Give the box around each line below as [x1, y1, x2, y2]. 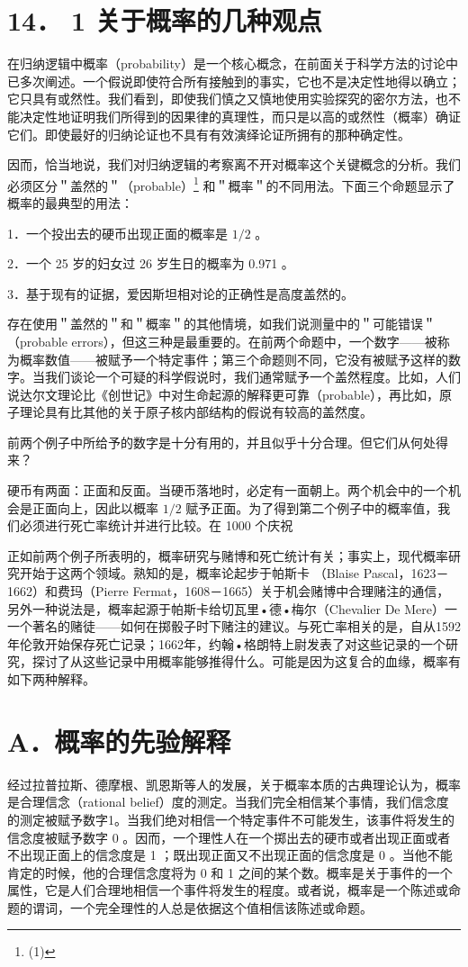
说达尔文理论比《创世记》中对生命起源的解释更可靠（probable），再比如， [7, 384, 439, 403]
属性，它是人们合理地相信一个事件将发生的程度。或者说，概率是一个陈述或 [7, 881, 448, 899]
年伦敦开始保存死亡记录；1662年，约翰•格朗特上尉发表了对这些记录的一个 [7, 634, 445, 653]
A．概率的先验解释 [7, 722, 231, 759]
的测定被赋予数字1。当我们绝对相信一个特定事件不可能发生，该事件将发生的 [7, 809, 454, 828]
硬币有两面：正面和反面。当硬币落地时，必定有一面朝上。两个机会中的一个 [7, 481, 448, 500]
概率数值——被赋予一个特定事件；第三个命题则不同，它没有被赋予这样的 [19, 349, 448, 368]
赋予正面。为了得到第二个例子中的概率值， [185, 498, 438, 517]
